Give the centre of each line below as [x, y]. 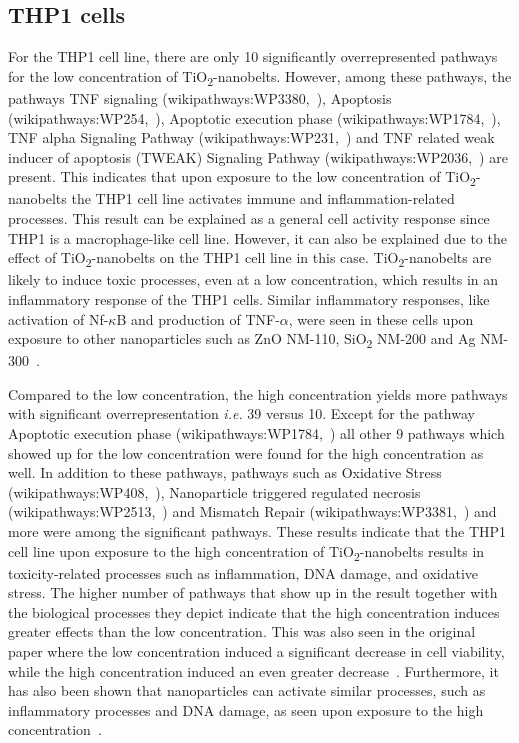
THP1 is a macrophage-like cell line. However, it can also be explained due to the [257, 237]
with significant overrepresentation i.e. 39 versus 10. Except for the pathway [241, 413]
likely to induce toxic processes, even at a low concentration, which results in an [253, 279]
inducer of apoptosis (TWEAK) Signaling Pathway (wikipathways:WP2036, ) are [258, 156]
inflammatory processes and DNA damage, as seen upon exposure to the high [246, 709]
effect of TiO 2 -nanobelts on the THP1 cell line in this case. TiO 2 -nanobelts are [250, 258]
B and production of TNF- [198, 318]
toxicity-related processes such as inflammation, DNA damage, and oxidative [243, 572]
